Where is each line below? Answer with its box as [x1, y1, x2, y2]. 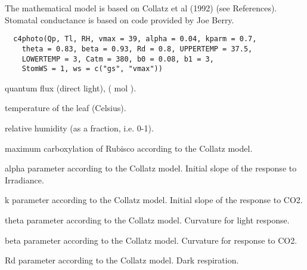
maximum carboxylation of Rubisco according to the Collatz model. [5, 142, 253, 154]
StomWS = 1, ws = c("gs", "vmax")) [21, 65, 163, 73]
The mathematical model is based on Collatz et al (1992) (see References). [5, 2, 277, 14]
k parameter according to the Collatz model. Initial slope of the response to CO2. [5, 194, 303, 206]
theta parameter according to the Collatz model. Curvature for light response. [5, 213, 290, 226]
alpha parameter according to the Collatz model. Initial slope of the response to [5, 162, 297, 174]
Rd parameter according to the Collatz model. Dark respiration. [5, 254, 239, 266]
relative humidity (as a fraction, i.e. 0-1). [5, 122, 154, 134]
